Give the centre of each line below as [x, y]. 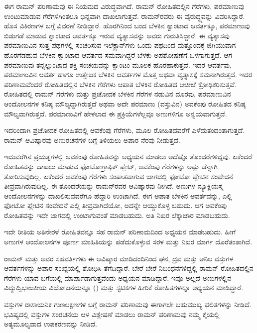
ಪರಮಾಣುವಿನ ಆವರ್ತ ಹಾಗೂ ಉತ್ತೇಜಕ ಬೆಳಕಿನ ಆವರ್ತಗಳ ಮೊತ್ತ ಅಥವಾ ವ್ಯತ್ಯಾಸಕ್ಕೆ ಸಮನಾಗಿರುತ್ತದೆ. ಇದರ [128, 74]
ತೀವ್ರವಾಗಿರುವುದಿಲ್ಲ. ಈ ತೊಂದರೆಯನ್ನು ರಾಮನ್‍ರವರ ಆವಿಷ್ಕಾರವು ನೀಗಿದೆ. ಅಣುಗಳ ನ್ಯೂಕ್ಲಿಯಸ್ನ [114, 186]
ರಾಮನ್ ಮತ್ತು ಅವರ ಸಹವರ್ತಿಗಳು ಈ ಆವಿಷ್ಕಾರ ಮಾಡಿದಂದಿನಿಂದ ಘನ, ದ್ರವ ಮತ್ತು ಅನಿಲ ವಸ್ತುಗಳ [119, 258]
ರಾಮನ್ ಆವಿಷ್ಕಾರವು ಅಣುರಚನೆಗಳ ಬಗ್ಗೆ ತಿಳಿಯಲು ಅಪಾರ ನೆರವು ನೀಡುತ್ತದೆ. [92, 140]
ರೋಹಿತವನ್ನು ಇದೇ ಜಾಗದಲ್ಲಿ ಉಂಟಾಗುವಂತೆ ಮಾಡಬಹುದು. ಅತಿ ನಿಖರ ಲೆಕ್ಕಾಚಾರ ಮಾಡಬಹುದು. [117, 215]
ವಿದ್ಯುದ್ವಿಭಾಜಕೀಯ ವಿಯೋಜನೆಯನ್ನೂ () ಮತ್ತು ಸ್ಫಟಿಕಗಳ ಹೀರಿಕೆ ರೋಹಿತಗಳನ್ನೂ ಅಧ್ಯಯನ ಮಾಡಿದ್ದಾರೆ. [124, 287]
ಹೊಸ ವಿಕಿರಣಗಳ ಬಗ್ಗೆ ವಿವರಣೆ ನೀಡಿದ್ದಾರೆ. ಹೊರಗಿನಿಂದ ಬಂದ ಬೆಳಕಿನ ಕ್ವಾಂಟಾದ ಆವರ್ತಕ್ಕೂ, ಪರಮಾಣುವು [127, 26]
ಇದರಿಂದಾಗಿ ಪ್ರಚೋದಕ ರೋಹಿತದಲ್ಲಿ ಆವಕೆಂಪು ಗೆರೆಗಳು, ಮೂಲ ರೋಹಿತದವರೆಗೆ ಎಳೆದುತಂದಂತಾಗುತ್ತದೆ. [125, 130]
